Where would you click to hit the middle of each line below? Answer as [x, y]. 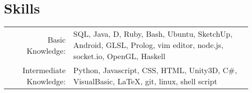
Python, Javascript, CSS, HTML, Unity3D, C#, [155, 70]
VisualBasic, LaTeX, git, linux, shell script [145, 81]
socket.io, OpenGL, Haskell [119, 56]
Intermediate [44, 70]
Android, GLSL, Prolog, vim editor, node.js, [148, 45]
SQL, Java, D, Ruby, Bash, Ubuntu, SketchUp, [153, 34]
